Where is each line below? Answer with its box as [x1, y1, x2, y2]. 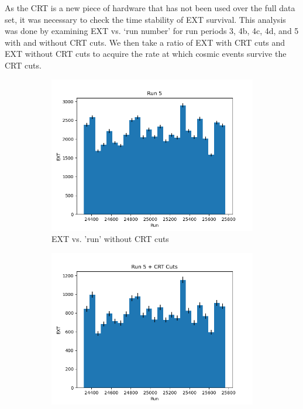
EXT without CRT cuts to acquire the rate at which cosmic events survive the [5, 47, 287, 60]
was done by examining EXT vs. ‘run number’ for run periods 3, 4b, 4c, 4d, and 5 [5, 25, 299, 37]
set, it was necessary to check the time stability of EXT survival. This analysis [5, 13, 286, 25]
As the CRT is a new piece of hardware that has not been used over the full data [5, 2, 295, 13]
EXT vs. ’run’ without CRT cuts [51, 233, 169, 245]
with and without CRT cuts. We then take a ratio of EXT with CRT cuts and [5, 36, 285, 48]
